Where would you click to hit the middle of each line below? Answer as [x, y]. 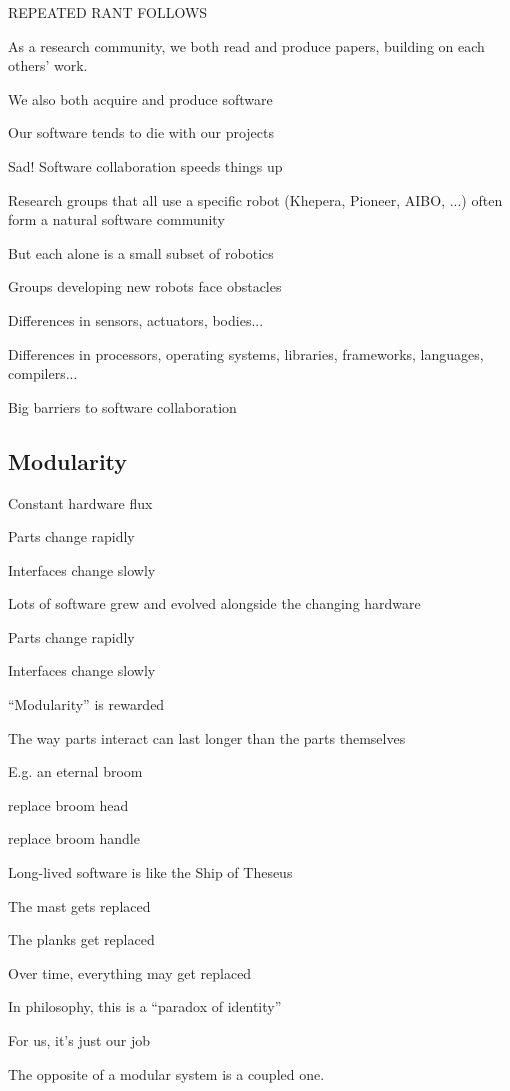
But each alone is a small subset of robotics [141, 252]
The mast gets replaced [79, 905]
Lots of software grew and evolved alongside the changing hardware [214, 603]
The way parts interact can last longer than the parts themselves [207, 737]
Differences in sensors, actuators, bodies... [136, 319]
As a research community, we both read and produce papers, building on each [246, 45]
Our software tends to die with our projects [141, 132]
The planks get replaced [81, 939]
